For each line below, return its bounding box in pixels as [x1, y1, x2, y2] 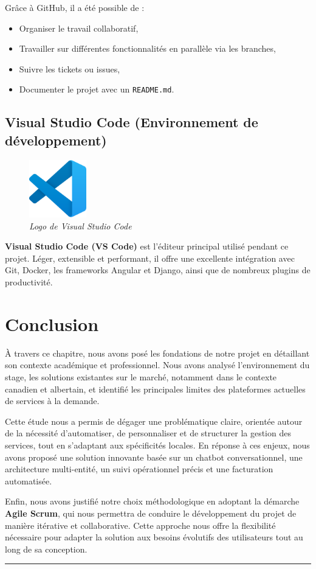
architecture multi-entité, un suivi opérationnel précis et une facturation [5, 463, 273, 475]
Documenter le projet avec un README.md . [19, 83, 174, 96]
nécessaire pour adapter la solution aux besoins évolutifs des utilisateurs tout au [5, 531, 303, 543]
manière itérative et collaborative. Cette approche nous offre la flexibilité [5, 518, 276, 531]
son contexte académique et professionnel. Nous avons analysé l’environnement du [5, 358, 310, 371]
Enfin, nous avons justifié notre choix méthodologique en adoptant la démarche [5, 495, 300, 508]
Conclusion [5, 311, 99, 336]
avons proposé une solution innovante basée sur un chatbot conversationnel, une [5, 450, 303, 463]
